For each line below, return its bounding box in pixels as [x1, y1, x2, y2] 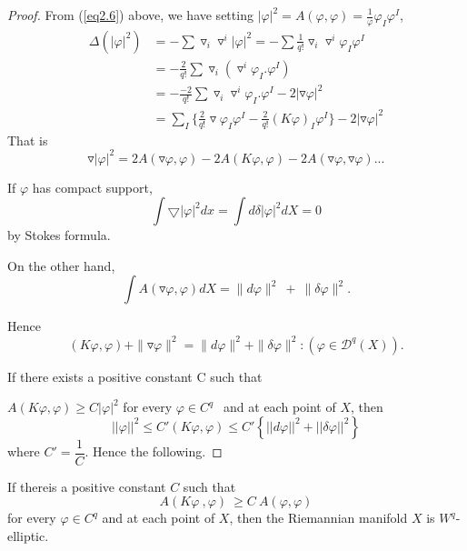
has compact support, [32, 177, 153, 196]
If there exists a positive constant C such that [7, 366, 263, 386]
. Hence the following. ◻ [84, 442, 223, 461]
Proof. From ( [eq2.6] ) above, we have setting [7, 5, 253, 24]
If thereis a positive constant [7, 476, 166, 496]
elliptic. [7, 526, 49, 546]
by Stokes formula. [7, 225, 111, 245]
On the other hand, [7, 255, 115, 275]
